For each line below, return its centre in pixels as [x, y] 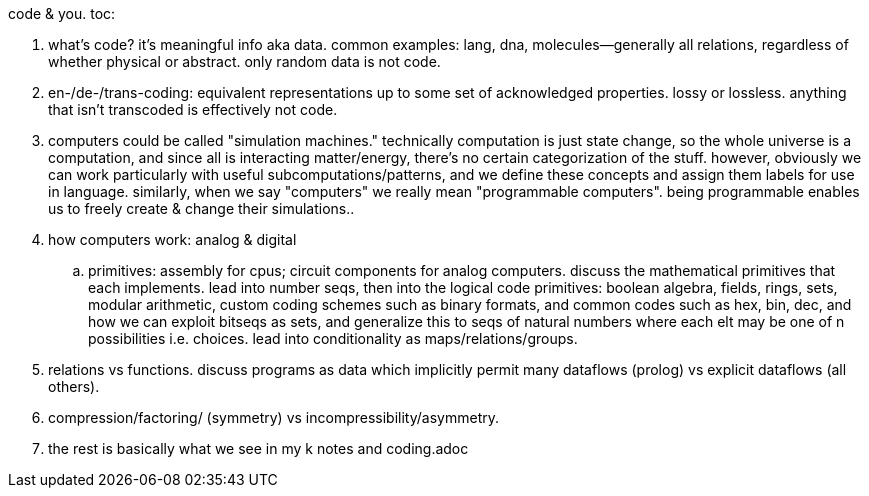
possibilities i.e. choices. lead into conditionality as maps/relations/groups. [333, 338]
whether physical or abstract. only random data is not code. [244, 61]
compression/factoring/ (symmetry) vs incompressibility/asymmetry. [273, 417]
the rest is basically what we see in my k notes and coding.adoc [258, 448]
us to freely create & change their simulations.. [201, 208]
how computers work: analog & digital [172, 239]
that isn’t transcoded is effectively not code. [193, 109]
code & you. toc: [62, 13]
